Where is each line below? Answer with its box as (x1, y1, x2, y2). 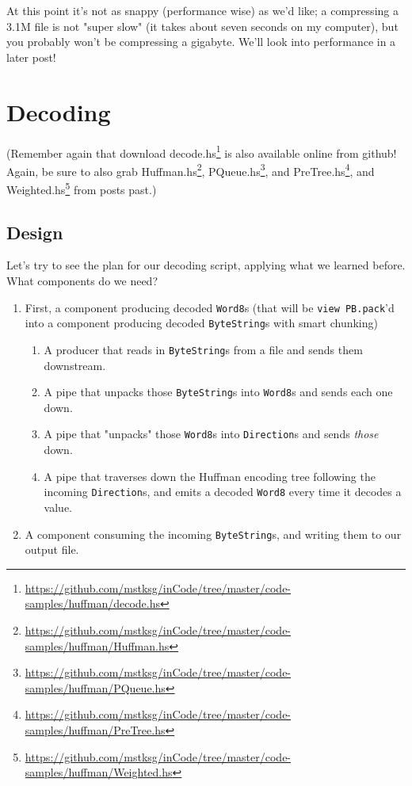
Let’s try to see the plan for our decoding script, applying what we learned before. (6, 257, 406, 273)
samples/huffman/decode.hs (25, 595, 160, 612)
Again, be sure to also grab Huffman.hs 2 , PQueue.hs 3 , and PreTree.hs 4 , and (6, 160, 375, 179)
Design (6, 219, 63, 244)
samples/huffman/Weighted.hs (25, 764, 173, 780)
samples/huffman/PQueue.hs (25, 679, 166, 696)
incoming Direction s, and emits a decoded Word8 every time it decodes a (44, 483, 402, 500)
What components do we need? (6, 273, 158, 289)
